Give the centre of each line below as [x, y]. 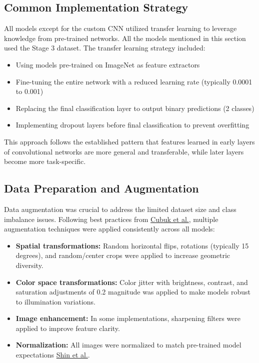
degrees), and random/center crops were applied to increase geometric [123, 255]
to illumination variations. [56, 301]
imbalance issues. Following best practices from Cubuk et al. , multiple [111, 219]
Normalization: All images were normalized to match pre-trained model [128, 345]
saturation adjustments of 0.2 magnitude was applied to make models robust [133, 292]
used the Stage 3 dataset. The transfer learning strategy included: [105, 48]
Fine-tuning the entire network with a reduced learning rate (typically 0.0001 [134, 81]
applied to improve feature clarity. [68, 328]
